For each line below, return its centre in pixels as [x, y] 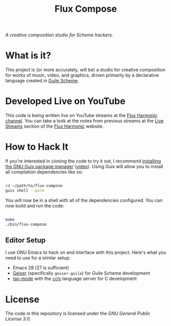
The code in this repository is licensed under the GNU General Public [78, 313]
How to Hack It [37, 147]
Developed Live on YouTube [65, 101]
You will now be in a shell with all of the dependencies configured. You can [84, 200]
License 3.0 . [18, 319]
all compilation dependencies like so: [44, 172]
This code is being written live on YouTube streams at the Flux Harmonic [81, 115]
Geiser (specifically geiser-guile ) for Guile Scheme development [81, 273]
